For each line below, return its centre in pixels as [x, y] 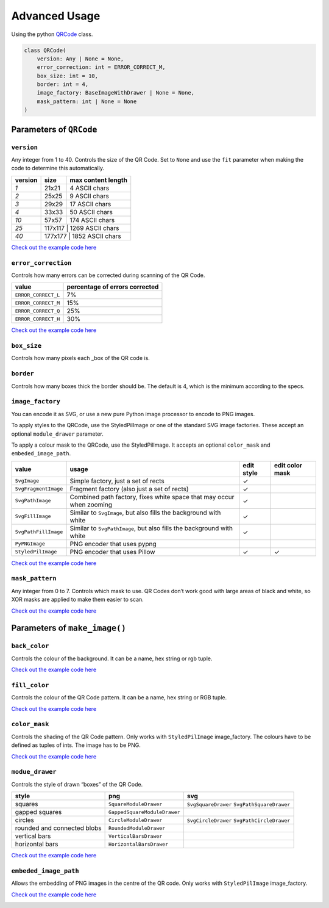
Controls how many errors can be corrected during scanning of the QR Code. [108, 275]
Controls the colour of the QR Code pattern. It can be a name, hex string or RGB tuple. [119, 697]
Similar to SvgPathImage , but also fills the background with [151, 528]
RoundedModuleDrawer [137, 828]
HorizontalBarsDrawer [138, 844]
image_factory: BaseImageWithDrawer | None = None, [116, 93]
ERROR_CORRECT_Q [37, 311]
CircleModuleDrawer [135, 820]
